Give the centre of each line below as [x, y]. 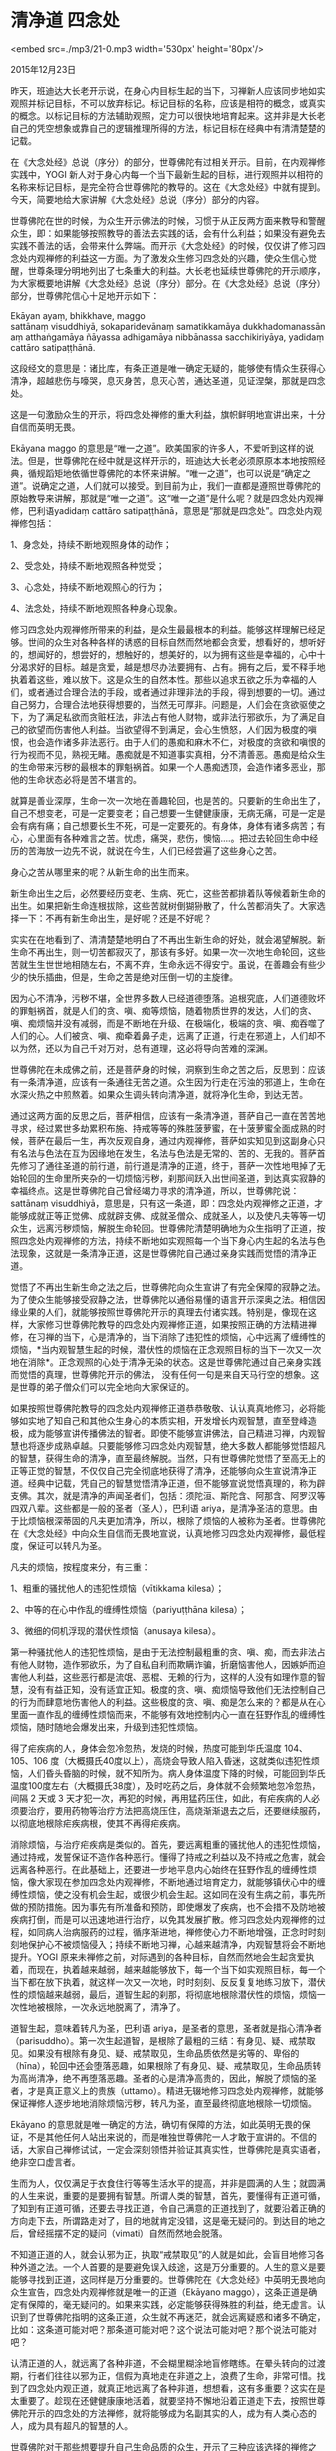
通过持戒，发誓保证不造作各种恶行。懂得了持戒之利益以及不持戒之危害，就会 [168, 1857]
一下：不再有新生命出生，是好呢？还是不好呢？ [115, 918]
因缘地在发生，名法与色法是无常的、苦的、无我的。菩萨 [202, 1153]
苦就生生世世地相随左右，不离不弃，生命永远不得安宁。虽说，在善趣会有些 [163, 964]
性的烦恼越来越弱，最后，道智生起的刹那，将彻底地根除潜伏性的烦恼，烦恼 [163, 1994]
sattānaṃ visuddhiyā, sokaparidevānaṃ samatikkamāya [125, 326]
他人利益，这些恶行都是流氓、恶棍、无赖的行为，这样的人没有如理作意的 [167, 1677]
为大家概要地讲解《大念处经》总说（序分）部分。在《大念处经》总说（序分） [168, 283]
